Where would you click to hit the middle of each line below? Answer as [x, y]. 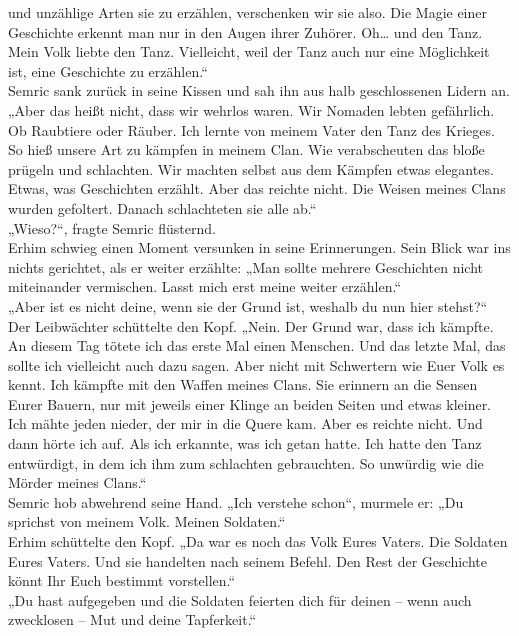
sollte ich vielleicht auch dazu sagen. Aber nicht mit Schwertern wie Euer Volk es [256, 364]
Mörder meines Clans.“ [77, 482]
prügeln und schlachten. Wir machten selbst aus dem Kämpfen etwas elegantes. [251, 168]
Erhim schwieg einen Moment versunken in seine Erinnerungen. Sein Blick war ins [259, 247]
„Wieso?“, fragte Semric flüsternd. [112, 227]
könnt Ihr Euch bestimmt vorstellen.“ [122, 580]
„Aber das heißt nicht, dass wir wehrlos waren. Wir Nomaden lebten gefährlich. [251, 109]
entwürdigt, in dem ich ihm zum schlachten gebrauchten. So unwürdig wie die [246, 462]
